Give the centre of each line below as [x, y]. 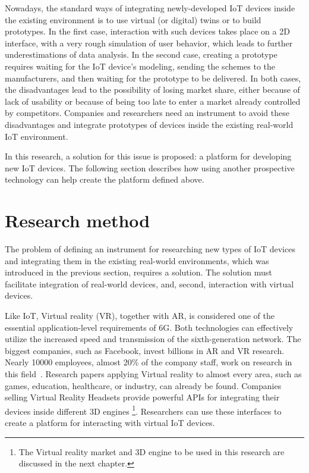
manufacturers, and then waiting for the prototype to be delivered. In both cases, [153, 78]
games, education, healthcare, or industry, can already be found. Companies [143, 385]
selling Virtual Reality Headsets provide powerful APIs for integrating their [142, 397]
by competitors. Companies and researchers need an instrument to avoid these [147, 113]
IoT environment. [37, 136]
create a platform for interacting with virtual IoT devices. [110, 422]
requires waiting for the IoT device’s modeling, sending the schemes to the [140, 66]
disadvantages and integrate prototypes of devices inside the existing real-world [149, 124]
